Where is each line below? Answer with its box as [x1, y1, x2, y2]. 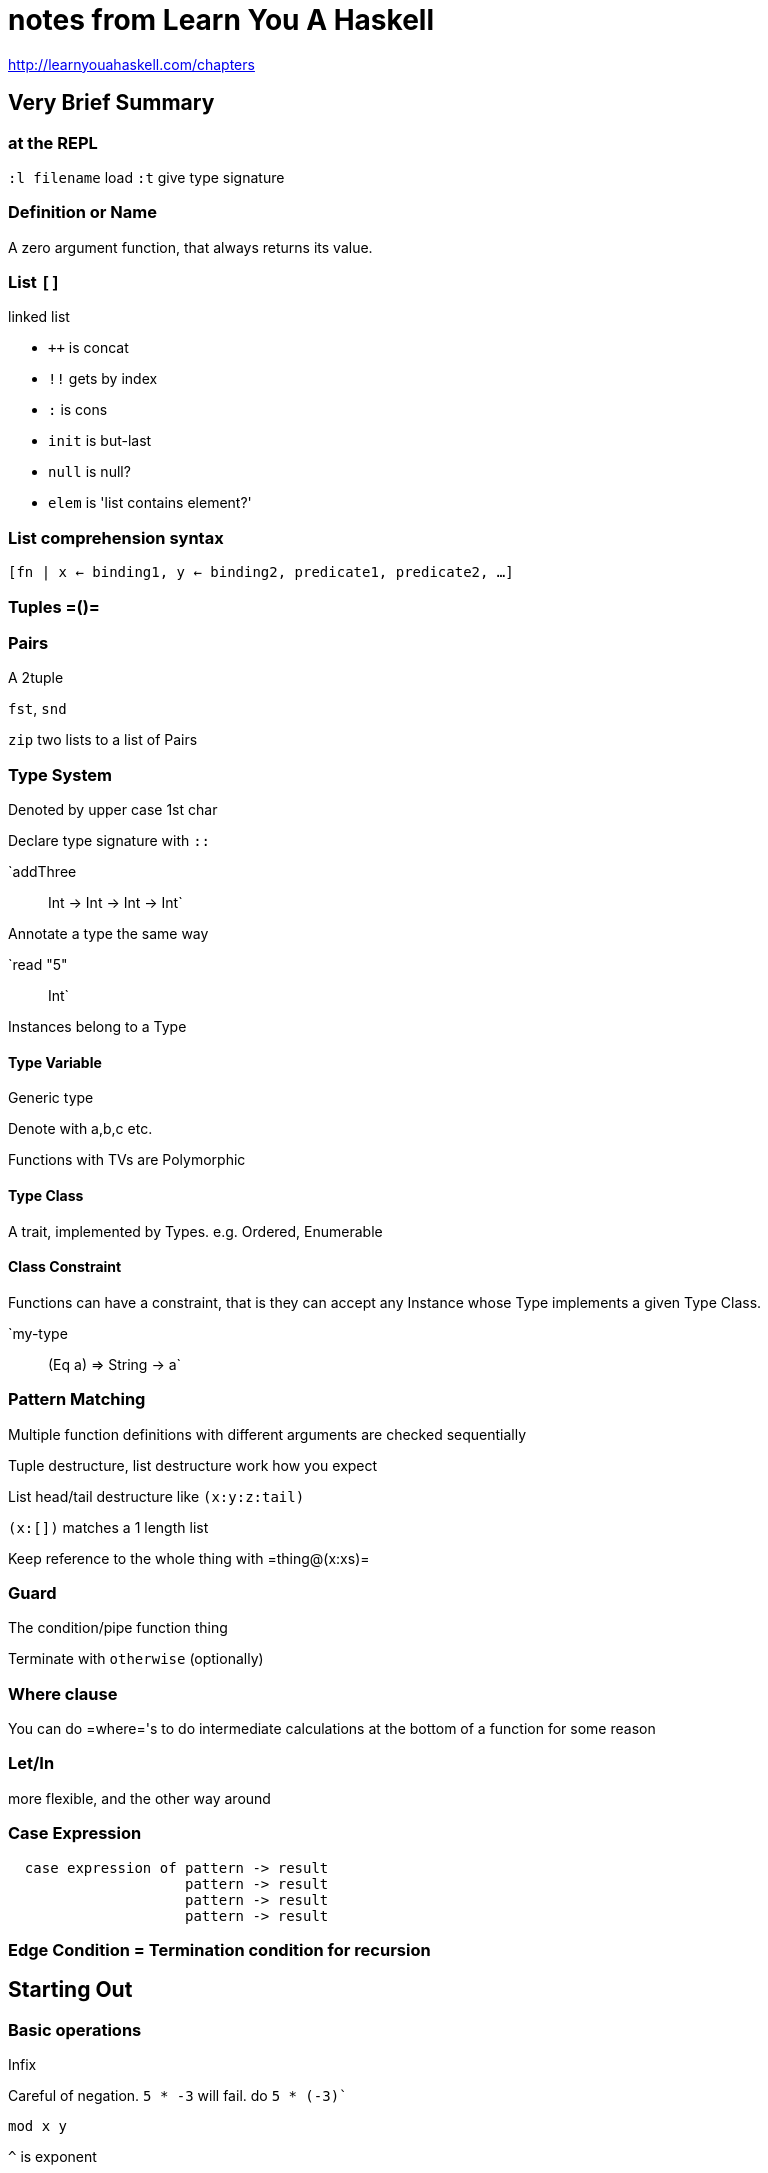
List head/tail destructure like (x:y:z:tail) [8, 1487, 305, 1505]
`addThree [8, 863, 77, 881]
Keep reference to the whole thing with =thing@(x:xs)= [8, 1549, 370, 1567]
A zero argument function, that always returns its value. [8, 238, 373, 256]
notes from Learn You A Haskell [8, 3, 435, 37]
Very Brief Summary [8, 90, 215, 116]
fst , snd [8, 700, 67, 718]
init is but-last [48, 432, 152, 450]
